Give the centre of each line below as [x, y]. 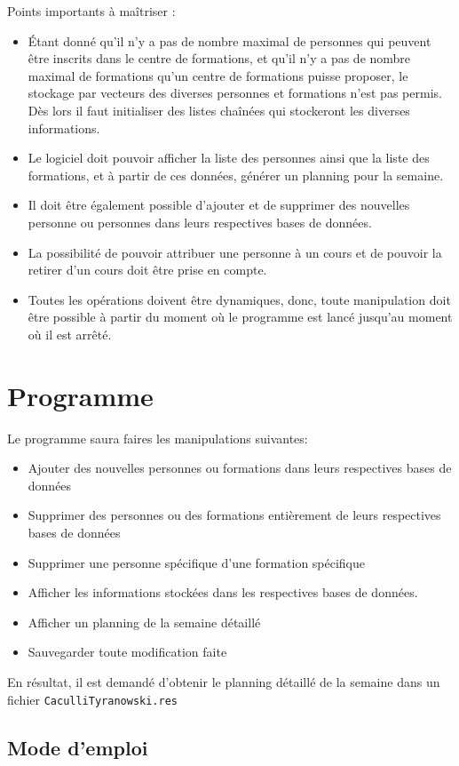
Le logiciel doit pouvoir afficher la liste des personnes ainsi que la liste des [229, 158]
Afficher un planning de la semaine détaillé [144, 622]
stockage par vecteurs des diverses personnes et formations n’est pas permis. [235, 93]
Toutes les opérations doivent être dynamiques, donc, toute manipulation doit [239, 299]
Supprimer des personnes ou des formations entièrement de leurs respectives [234, 515]
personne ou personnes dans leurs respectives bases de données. [200, 222]
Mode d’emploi [78, 747]
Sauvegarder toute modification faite [127, 652]
